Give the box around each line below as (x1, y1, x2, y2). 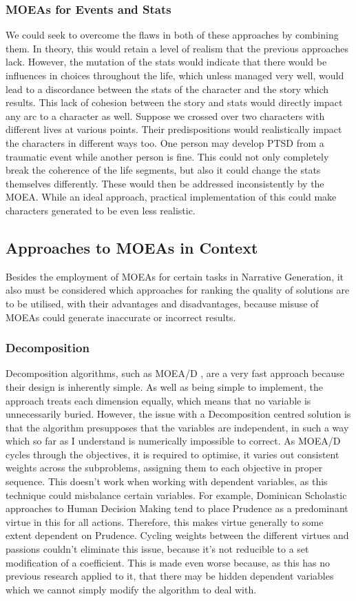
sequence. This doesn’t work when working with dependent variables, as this (6, 474, 328, 489)
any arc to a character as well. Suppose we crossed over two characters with (6, 108, 325, 123)
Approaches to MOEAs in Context (6, 236, 258, 258)
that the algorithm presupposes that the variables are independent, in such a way (6, 420, 349, 434)
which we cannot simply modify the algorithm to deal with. (6, 582, 257, 596)
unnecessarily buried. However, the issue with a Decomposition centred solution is (6, 407, 351, 421)
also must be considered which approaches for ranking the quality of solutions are (6, 283, 350, 297)
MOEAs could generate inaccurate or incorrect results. (6, 309, 236, 324)
